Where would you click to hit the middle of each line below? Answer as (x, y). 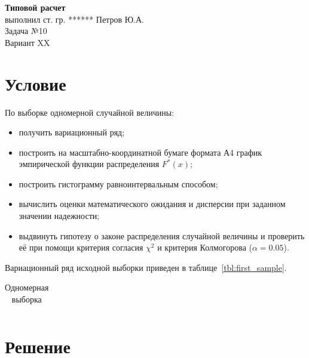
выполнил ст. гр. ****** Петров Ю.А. (74, 19)
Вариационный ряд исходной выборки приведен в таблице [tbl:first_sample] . (146, 267)
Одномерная (27, 287)
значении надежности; (59, 216)
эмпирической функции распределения (89, 164)
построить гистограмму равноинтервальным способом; (118, 183)
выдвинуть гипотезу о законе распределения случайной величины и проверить (162, 235)
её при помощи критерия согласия (81, 247)
